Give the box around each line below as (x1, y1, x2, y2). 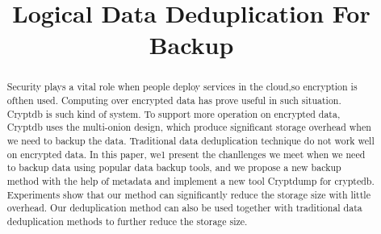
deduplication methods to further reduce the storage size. (6, 214, 248, 228)
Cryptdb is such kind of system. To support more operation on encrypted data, (6, 107, 341, 120)
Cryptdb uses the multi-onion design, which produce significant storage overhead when (6, 120, 371, 134)
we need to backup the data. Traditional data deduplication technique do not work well (6, 133, 375, 147)
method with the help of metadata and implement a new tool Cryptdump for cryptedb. (6, 173, 375, 187)
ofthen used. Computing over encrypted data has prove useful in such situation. (6, 94, 341, 107)
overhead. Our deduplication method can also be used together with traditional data (6, 201, 362, 215)
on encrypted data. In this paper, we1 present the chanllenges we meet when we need (6, 147, 366, 161)
